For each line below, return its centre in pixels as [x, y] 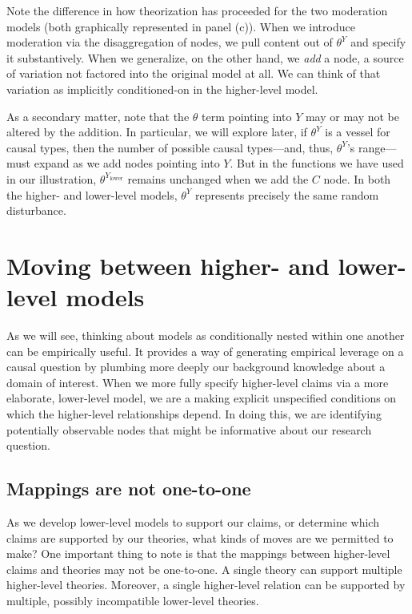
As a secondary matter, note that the [98, 116]
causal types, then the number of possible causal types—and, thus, [170, 147]
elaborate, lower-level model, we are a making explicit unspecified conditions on [202, 398]
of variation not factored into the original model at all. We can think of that [194, 73]
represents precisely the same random [287, 194]
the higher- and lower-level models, [92, 194]
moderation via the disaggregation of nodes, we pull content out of [170, 42]
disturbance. [36, 210]
